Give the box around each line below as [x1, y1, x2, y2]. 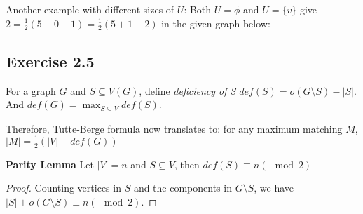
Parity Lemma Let [6, 156, 94, 171]
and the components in [133, 180, 232, 195]
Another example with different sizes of [6, 2, 174, 16]
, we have [254, 180, 294, 195]
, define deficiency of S [139, 83, 236, 98]
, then [174, 156, 200, 171]
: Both [184, 2, 212, 16]
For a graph [6, 83, 56, 98]
